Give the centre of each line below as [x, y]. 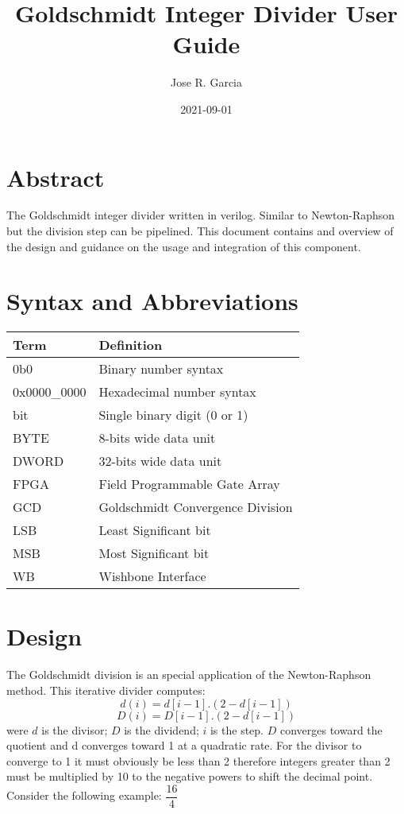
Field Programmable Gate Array [189, 484]
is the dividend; [162, 729]
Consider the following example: [84, 795]
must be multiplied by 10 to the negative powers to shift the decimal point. [190, 776]
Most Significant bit [154, 553]
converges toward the [331, 729]
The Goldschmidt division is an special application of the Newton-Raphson [189, 674]
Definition [131, 345]
